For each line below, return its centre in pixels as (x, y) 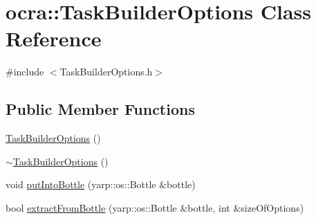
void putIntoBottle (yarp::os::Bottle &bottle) (101, 184)
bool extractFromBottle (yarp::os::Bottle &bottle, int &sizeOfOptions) (155, 207)
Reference (54, 38)
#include (25, 72)
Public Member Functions (100, 109)
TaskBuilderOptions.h (106, 72)
